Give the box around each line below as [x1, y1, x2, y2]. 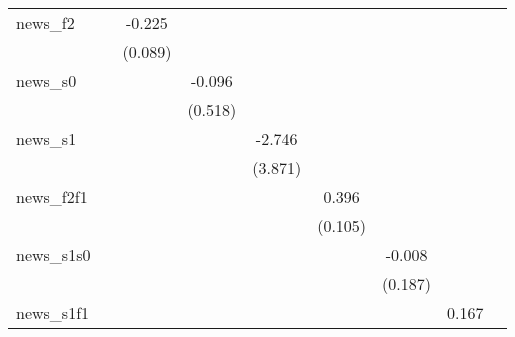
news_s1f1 [16, 301, 90, 324]
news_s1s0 [16, 243, 91, 266]
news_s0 [16, 69, 77, 92]
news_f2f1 [16, 185, 88, 208]
